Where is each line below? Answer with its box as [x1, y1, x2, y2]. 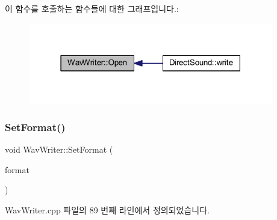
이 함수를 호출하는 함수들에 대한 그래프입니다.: [5, 2, 179, 14]
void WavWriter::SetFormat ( [5, 143, 113, 155]
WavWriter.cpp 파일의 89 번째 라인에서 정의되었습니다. [5, 203, 210, 216]
